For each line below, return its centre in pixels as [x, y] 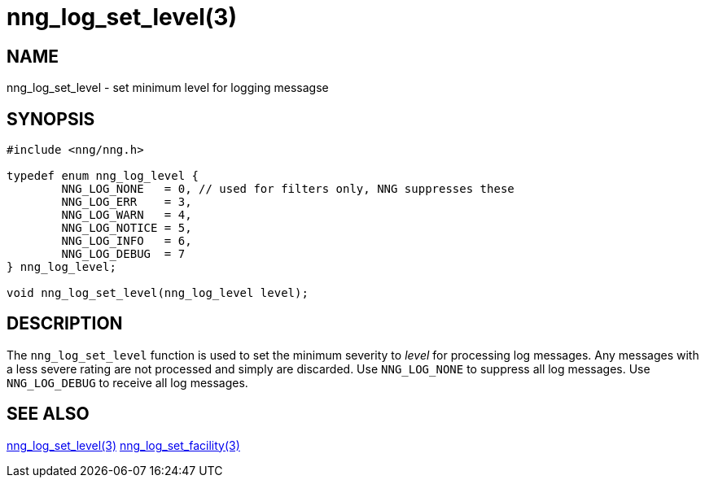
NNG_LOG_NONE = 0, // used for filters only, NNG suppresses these [288, 189]
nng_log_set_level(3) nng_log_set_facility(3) [123, 445]
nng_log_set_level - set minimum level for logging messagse [168, 88]
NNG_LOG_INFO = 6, [127, 241]
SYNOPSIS [51, 119]
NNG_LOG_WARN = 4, [127, 215]
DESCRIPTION [65, 324]
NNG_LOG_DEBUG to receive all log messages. [127, 382]
